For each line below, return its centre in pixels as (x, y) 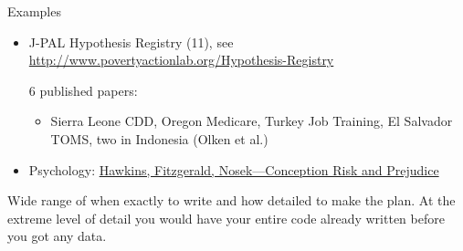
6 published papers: (83, 90)
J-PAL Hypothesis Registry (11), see (131, 42)
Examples (34, 11)
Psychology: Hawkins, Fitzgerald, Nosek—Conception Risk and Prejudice (234, 169)
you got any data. (57, 236)
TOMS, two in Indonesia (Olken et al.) (159, 138)
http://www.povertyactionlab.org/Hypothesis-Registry (181, 60)
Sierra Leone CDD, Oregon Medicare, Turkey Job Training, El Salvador (252, 121)
